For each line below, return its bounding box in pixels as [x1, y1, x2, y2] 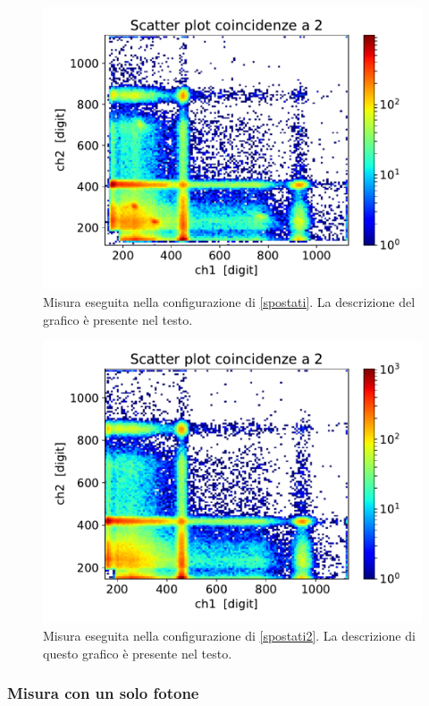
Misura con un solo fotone [7, 682, 199, 704]
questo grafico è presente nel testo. [43, 643, 232, 662]
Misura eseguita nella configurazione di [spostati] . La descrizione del [43, 292, 416, 310]
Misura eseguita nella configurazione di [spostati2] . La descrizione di [43, 626, 416, 645]
